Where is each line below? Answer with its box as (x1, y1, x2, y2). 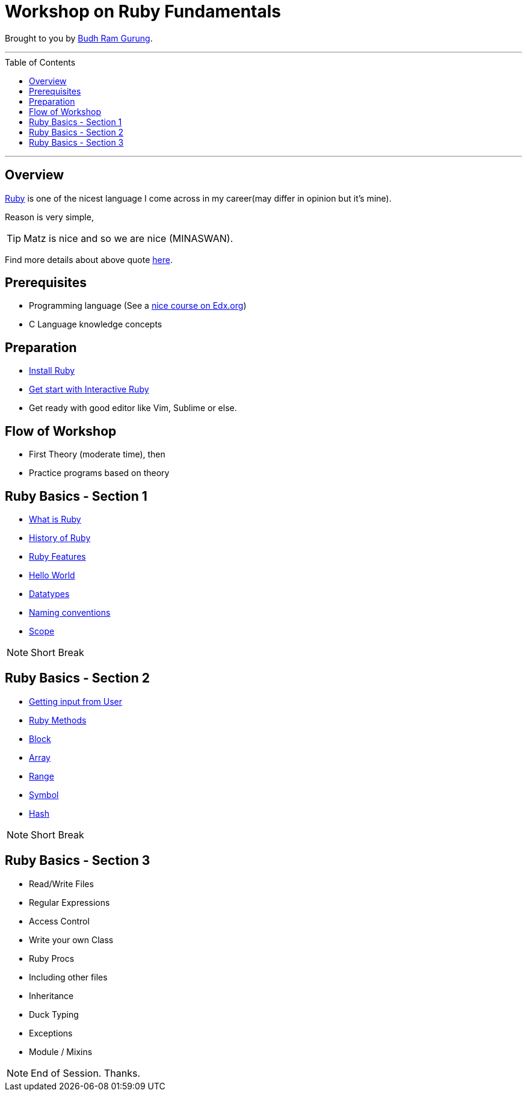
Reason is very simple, (5, 211, 94, 222)
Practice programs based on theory (29, 468, 170, 478)
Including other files (29, 971, 108, 982)
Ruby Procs (29, 953, 75, 964)
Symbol (29, 789, 59, 800)
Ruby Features (29, 551, 86, 562)
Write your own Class (29, 934, 114, 945)
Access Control (29, 915, 90, 926)
